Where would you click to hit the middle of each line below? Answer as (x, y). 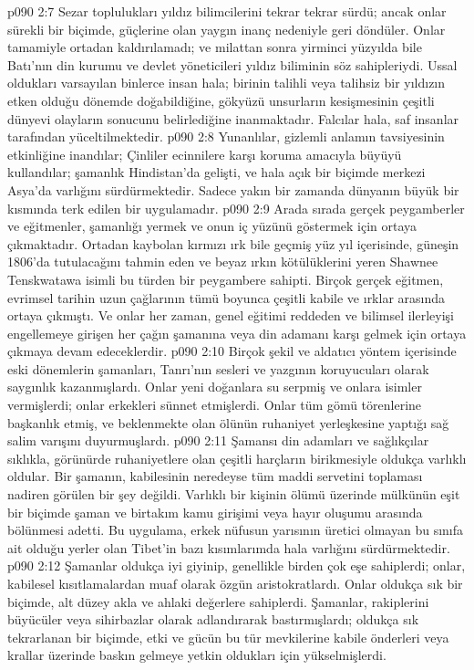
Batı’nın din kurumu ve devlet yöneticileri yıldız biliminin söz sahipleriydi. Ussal (232, 64)
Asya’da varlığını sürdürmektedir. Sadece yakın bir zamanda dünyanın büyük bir (233, 189)
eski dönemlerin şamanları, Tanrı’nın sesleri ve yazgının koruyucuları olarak (218, 368)
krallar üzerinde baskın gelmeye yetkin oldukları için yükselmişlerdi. (197, 655)
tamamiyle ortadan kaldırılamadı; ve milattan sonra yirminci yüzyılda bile (215, 47)
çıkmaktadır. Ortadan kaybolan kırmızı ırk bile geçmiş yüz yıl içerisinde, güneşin (233, 243)
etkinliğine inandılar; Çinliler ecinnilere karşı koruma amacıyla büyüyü (205, 154)
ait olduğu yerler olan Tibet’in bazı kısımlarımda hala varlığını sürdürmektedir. (229, 547)
